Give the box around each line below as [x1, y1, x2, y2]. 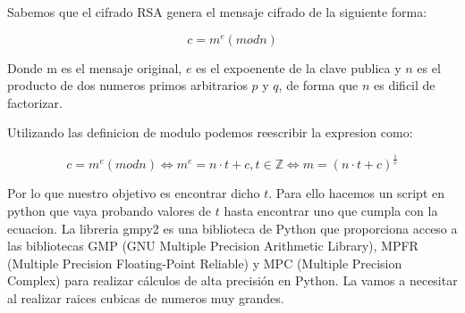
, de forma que [278, 76, 359, 95]
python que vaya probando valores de [7, 201, 212, 219]
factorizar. [7, 93, 63, 111]
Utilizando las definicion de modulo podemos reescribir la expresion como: [7, 123, 413, 142]
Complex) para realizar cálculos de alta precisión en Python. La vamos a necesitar [7, 271, 458, 290]
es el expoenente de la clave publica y [196, 58, 402, 77]
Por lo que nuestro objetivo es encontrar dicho [7, 184, 260, 202]
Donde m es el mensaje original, [7, 58, 182, 77]
